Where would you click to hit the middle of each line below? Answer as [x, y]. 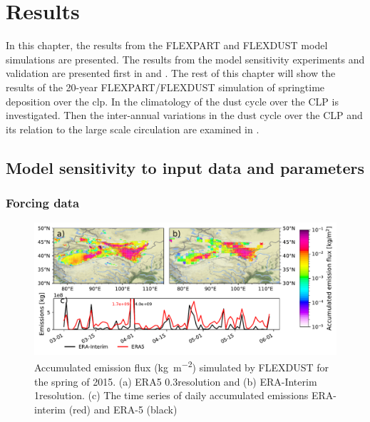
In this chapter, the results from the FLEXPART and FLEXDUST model [167, 45]
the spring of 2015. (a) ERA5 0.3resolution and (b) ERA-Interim [176, 381]
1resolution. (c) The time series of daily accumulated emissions [171, 395]
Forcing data [43, 202]
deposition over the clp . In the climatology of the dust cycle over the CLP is [172, 101]
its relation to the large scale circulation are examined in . [133, 129]
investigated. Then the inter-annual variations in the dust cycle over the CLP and [184, 115]
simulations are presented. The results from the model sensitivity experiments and [185, 59]
